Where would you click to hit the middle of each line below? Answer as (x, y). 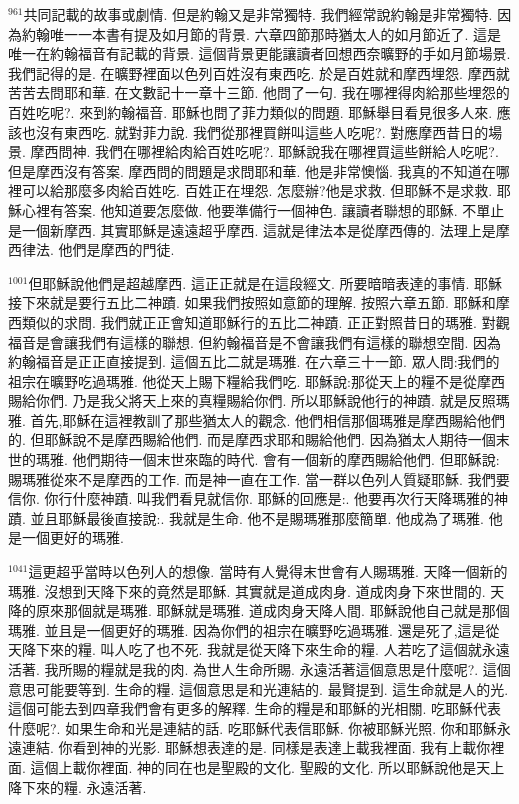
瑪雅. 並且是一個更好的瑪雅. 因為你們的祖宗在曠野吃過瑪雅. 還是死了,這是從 (254, 629)
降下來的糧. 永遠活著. (77, 786)
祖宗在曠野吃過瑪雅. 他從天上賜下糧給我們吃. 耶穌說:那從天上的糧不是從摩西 (256, 380)
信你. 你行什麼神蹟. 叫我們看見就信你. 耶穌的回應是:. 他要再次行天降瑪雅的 (251, 498)
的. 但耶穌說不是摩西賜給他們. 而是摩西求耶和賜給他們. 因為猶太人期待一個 (252, 439)
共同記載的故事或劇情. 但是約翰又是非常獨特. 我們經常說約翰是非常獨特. (258, 14)
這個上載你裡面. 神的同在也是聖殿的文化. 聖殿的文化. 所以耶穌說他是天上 (267, 766)
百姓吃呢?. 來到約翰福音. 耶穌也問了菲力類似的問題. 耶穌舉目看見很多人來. (250, 111)
